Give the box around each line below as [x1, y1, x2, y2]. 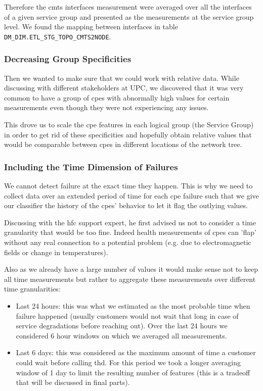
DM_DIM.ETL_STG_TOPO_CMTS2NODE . [4, 31, 111, 41]
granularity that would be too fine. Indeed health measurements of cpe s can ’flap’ [4, 227, 256, 237]
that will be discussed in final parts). [16, 377, 130, 387]
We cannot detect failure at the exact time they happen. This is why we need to [4, 180, 253, 191]
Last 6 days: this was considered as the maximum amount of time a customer [16, 347, 256, 358]
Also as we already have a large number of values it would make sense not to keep [4, 264, 258, 274]
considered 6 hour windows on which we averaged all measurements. [16, 330, 227, 340]
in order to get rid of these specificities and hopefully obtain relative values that [4, 129, 252, 139]
